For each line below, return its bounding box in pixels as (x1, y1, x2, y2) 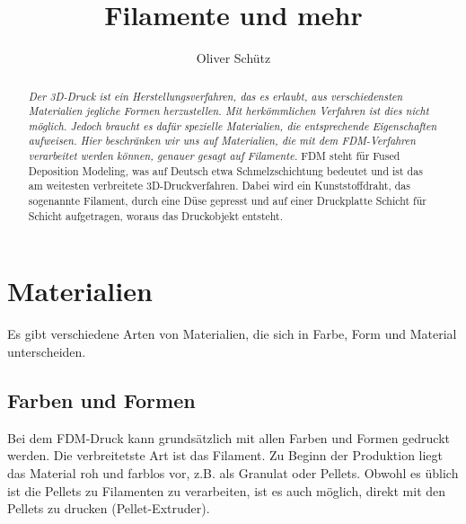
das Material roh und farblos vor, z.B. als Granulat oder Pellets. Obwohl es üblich (7, 463, 459, 482)
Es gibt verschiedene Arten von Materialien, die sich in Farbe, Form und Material (7, 324, 457, 343)
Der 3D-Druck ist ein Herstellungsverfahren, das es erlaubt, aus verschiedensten (28, 88, 403, 103)
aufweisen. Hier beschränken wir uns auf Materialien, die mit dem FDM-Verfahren (28, 133, 416, 148)
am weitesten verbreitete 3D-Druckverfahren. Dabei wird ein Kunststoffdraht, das (28, 178, 410, 193)
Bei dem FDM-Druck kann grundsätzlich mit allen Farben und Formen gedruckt (7, 428, 451, 447)
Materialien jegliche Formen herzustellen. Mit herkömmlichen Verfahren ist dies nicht (28, 103, 429, 119)
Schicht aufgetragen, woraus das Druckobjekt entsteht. (28, 208, 283, 223)
